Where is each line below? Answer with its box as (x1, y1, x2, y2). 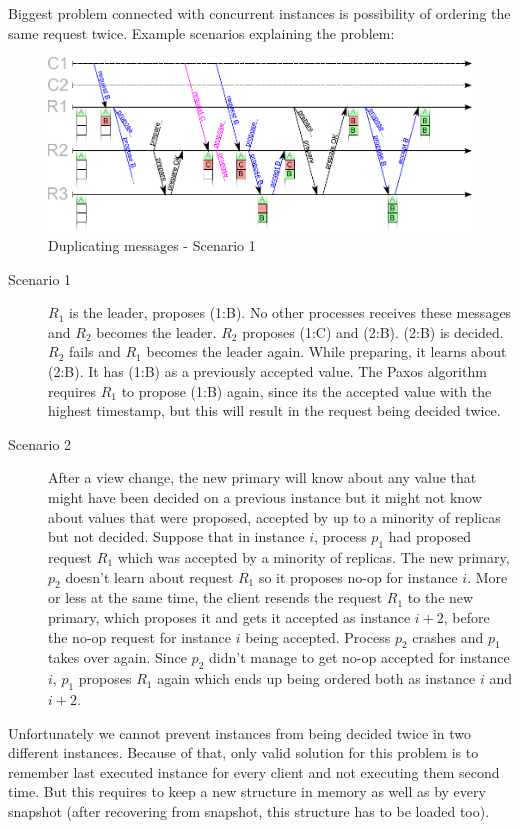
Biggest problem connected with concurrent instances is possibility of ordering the (8, 3, 511, 23)
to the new (407, 587, 474, 608)
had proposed (388, 526, 471, 547)
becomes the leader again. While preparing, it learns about (146, 341, 507, 362)
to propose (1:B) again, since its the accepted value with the (121, 380, 492, 401)
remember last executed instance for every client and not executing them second (8, 761, 500, 782)
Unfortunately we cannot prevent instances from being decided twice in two (8, 722, 472, 743)
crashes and (412, 626, 484, 647)
